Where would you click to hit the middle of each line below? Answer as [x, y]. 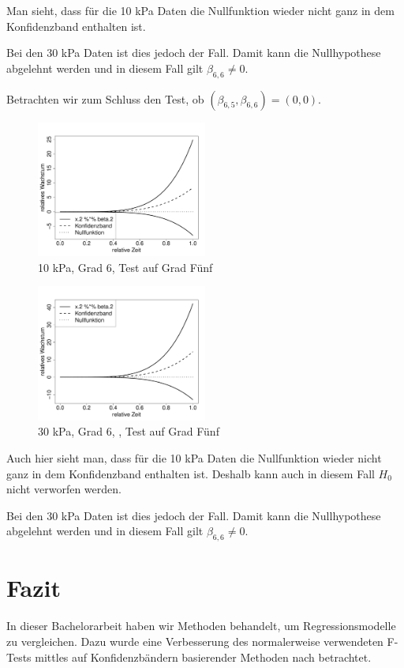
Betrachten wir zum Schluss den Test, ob [105, 98]
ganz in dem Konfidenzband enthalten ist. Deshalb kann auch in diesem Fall [191, 473]
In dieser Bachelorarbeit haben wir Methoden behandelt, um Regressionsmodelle [201, 626]
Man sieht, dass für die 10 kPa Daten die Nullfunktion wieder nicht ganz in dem [200, 10]
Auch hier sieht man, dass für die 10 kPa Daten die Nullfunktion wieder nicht [194, 458]
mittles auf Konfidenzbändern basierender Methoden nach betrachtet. [203, 657]
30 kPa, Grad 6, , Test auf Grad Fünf [129, 431]
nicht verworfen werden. [64, 489]
